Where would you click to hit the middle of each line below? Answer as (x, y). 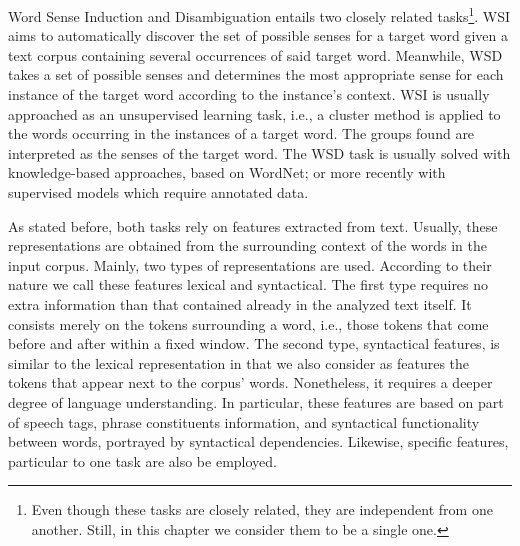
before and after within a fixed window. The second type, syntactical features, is (254, 343)
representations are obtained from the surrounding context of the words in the (247, 245)
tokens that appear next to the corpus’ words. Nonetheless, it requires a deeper (250, 382)
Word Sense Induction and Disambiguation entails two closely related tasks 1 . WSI (259, 14)
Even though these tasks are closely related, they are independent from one (262, 509)
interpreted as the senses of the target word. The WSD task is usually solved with (259, 152)
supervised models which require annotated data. (158, 192)
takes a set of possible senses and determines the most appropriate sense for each (256, 74)
